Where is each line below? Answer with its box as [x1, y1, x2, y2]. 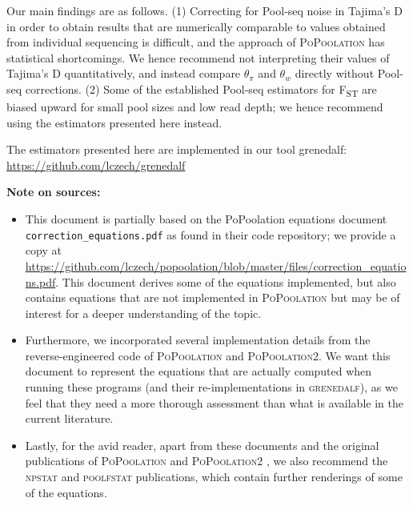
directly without [295, 65, 375, 82]
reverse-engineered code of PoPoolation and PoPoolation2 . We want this [25, 347, 391, 363]
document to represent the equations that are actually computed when [25, 363, 372, 379]
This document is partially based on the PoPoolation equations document [25, 211, 387, 227]
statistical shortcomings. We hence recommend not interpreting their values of [6, 49, 390, 66]
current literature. [25, 410, 114, 427]
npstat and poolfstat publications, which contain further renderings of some [25, 468, 403, 485]
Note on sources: [6, 183, 101, 200]
